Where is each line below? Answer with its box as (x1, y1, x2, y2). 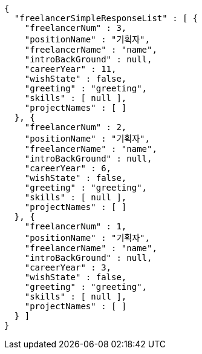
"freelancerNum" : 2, (24, 122, 127, 132)
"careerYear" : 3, (24, 263, 112, 272)
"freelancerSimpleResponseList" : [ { (14, 13, 198, 23)
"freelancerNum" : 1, (24, 221, 127, 231)
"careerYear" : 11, (24, 64, 117, 74)
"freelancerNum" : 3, (24, 23, 127, 33)
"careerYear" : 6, (24, 163, 112, 173)
